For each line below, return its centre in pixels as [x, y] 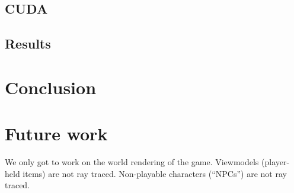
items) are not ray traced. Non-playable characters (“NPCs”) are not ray [155, 173]
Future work [56, 134]
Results [28, 44]
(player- [276, 162]
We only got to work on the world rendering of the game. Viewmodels [132, 162]
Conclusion [51, 87]
